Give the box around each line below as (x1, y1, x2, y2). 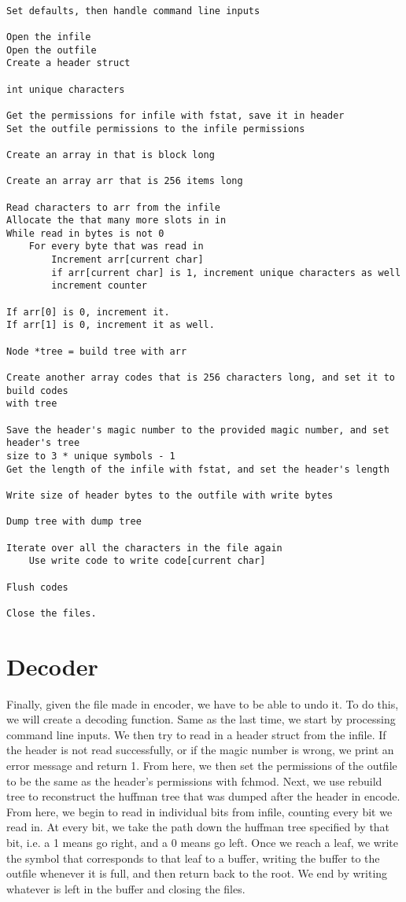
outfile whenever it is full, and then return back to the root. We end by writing (6, 865, 388, 882)
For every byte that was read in (28, 241, 204, 252)
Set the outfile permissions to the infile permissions (6, 123, 305, 134)
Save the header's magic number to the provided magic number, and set (6, 424, 389, 436)
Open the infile (6, 31, 91, 42)
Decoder (6, 650, 98, 682)
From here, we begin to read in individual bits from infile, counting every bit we (6, 803, 393, 819)
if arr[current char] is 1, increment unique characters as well (51, 267, 401, 278)
